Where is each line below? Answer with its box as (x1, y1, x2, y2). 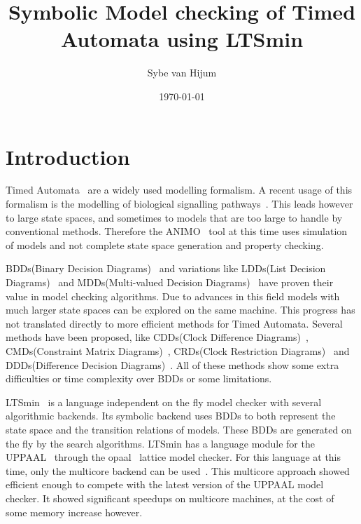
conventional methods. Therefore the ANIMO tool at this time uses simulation (6, 224, 348, 239)
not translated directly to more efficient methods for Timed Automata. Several (6, 316, 343, 330)
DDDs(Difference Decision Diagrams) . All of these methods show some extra (6, 357, 339, 372)
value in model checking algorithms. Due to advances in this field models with (6, 288, 340, 303)
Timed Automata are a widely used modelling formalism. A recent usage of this (6, 182, 353, 197)
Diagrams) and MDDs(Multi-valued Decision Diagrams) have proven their (6, 275, 334, 289)
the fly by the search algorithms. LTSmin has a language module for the (6, 436, 315, 450)
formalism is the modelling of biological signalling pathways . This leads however (6, 196, 353, 211)
